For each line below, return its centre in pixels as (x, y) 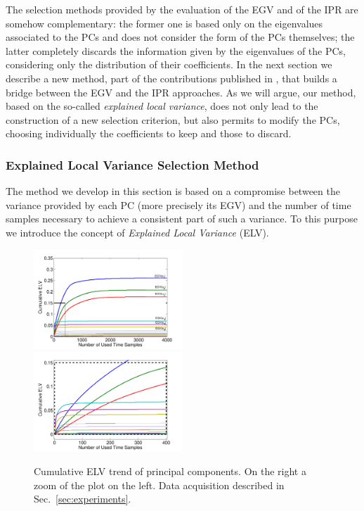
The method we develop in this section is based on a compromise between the (173, 191)
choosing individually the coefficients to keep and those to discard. (149, 133)
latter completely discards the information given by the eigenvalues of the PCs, (176, 50)
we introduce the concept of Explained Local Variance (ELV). (137, 232)
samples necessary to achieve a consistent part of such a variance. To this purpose (182, 219)
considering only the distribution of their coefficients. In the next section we (169, 64)
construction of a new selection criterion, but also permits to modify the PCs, (173, 119)
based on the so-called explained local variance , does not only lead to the (162, 106)
